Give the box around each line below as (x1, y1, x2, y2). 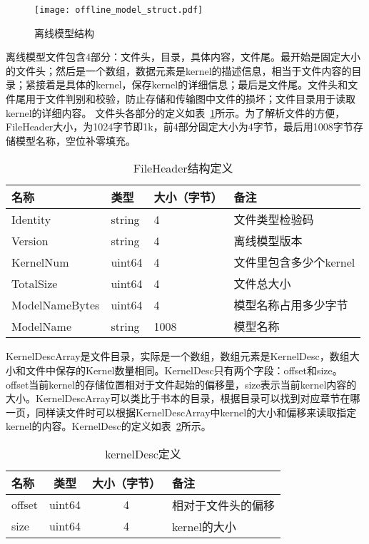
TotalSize (11, 274, 58, 292)
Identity (11, 210, 51, 227)
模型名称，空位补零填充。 (15, 133, 136, 148)
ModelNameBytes (11, 296, 100, 313)
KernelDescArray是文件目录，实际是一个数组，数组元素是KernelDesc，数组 (6, 349, 350, 364)
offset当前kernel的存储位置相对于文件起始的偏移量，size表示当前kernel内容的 (6, 376, 357, 391)
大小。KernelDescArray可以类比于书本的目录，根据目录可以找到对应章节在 (6, 391, 350, 406)
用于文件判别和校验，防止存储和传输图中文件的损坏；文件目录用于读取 (25, 91, 355, 106)
